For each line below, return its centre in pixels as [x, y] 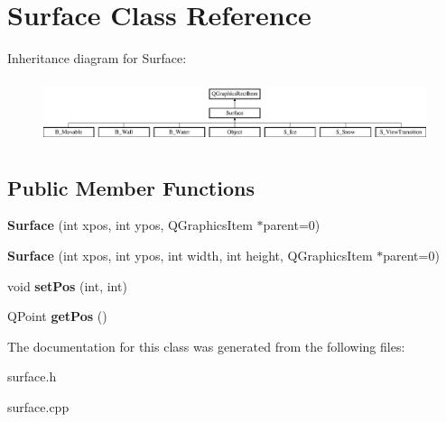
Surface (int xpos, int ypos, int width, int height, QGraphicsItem [190, 255]
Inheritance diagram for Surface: [97, 58]
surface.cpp [38, 406]
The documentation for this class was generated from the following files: [206, 346]
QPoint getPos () [57, 316]
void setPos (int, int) [67, 285]
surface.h [32, 376]
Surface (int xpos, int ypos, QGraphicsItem [130, 225]
